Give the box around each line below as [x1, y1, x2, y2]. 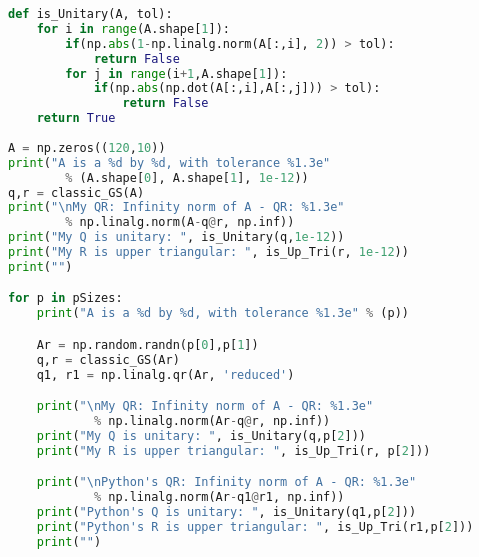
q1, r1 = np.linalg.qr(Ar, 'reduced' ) [36, 367, 295, 382]
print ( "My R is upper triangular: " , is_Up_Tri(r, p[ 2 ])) [36, 443, 431, 458]
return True [36, 111, 116, 126]
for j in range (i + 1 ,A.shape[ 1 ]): [65, 66, 288, 81]
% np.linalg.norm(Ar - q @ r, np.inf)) [93, 413, 331, 428]
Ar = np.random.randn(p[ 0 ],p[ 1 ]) [36, 337, 259, 352]
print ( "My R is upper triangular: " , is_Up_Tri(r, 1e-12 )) [8, 245, 409, 259]
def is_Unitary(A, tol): [8, 7, 173, 21]
